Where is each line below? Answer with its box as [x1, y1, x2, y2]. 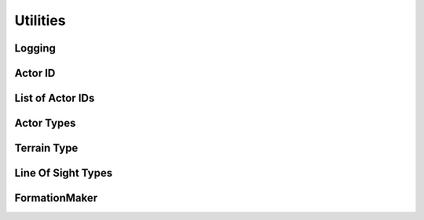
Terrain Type [14, 142, 79, 155]
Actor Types [14, 117, 76, 130]
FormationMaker [14, 192, 98, 205]
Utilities [14, 12, 66, 29]
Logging [14, 41, 57, 55]
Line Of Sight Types [14, 167, 113, 180]
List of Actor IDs [14, 92, 95, 105]
